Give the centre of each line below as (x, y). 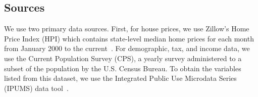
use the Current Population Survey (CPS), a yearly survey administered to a (123, 58)
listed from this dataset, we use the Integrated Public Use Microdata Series (120, 78)
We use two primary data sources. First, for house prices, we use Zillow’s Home (127, 29)
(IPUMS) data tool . (36, 88)
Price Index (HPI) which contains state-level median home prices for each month (129, 38)
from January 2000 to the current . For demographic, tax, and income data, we (127, 48)
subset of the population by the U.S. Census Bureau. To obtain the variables (123, 68)
